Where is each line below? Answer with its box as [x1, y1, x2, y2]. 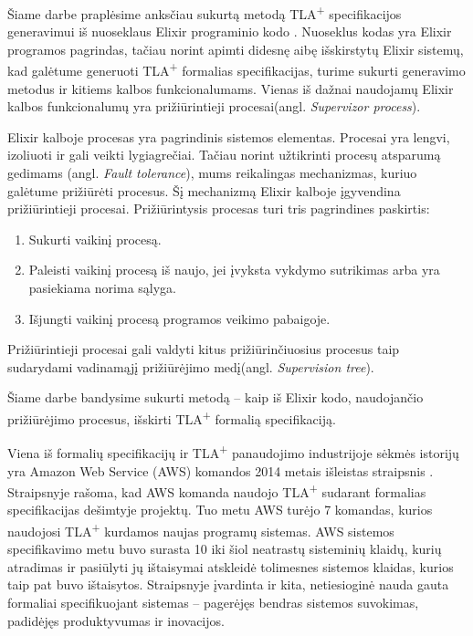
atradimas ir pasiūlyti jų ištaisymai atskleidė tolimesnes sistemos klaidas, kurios [7, 557, 454, 576]
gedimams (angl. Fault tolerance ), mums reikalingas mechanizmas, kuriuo [7, 163, 417, 182]
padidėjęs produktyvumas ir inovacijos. [7, 610, 225, 630]
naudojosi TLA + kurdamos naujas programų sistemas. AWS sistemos [7, 518, 394, 540]
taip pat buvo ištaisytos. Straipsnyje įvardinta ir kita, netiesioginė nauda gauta [7, 575, 449, 594]
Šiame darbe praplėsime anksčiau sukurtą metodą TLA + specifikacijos [7, 2, 402, 23]
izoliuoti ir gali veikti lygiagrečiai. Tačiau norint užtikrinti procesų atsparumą [7, 145, 441, 164]
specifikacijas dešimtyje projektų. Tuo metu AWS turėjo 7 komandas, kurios [7, 500, 433, 519]
